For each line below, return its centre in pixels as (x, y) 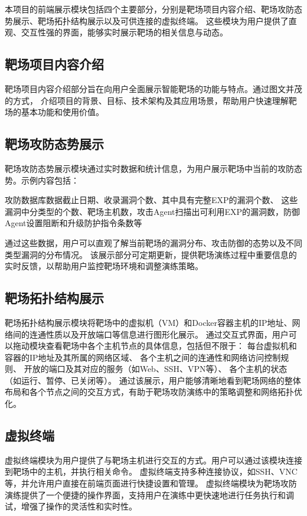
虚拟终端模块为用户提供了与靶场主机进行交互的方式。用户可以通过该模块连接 (153, 460)
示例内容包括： (50, 180)
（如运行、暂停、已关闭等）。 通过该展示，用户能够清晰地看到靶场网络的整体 (153, 380)
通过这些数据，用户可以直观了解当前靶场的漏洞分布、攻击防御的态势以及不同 (153, 242)
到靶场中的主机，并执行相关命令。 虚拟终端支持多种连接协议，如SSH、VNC (151, 471)
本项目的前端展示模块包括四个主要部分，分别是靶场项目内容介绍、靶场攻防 (149, 9)
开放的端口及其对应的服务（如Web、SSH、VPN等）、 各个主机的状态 (156, 369)
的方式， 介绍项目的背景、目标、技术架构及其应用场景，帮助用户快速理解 (147, 100)
